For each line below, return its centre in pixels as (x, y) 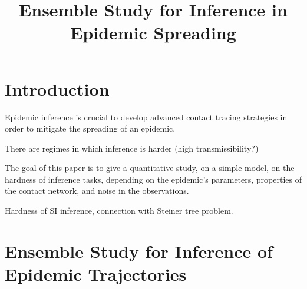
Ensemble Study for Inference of (139, 251)
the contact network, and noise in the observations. (97, 191)
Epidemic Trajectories (96, 274)
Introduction (57, 88)
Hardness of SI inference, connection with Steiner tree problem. (119, 211)
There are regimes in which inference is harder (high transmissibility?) (132, 148)
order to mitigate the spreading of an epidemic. (90, 128)
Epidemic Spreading (153, 33)
